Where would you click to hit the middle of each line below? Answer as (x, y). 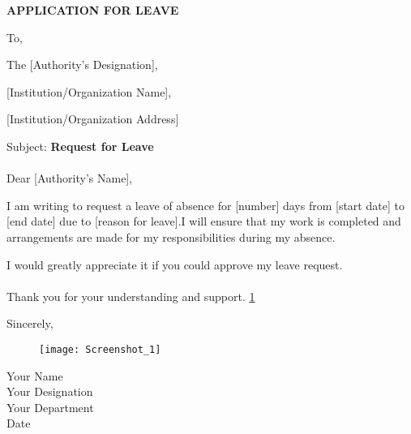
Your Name (35, 375)
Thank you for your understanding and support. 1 (131, 296)
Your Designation (50, 391)
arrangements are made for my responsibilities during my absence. (171, 236)
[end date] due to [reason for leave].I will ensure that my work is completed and (204, 221)
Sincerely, (30, 323)
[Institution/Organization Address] (93, 119)
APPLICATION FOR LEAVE (93, 10)
